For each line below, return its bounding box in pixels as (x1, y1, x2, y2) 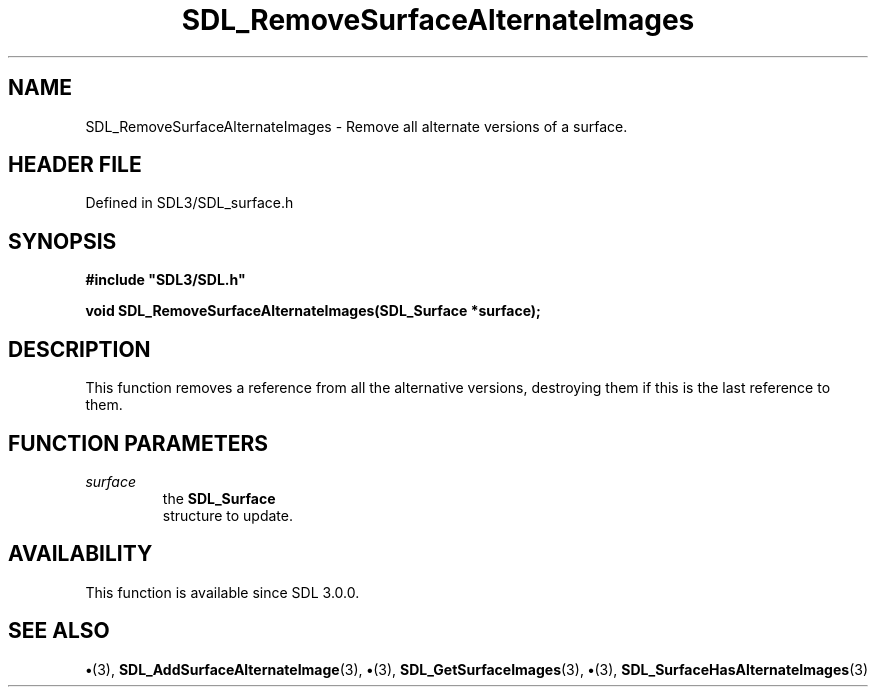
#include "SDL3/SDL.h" (85, 271, 246, 289)
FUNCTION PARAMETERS (8, 430, 268, 456)
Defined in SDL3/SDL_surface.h (85, 194, 294, 212)
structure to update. (162, 506, 294, 524)
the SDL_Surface (162, 489, 276, 507)
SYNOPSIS (8, 228, 117, 254)
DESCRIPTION (8, 336, 151, 362)
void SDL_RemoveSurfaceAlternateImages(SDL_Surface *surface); (85, 302, 541, 320)
